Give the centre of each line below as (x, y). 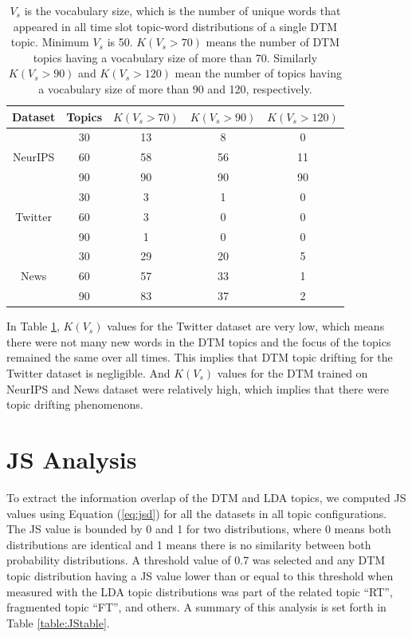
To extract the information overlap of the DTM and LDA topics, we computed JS (206, 497)
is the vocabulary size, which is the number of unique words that (182, 10)
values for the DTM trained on (292, 373)
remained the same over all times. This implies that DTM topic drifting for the (200, 357)
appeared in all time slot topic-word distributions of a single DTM (175, 26)
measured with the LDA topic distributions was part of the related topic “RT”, (200, 591)
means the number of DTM (273, 42)
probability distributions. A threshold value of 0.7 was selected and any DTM (196, 560)
